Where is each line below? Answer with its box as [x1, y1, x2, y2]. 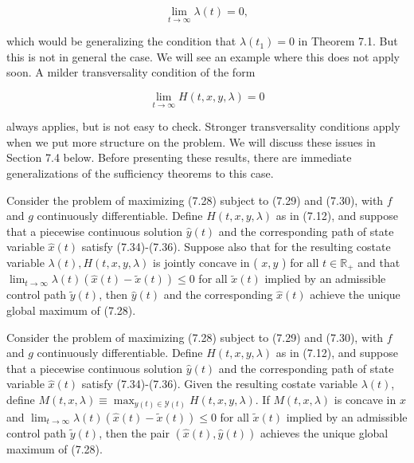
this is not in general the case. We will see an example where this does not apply [6, 48, 400, 65]
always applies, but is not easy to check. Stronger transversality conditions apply [6, 118, 400, 135]
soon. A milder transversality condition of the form [6, 64, 256, 80]
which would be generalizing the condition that [6, 33, 236, 49]
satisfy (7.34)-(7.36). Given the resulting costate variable [81, 375, 357, 392]
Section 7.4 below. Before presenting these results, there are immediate [6, 149, 352, 166]
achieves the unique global [260, 424, 389, 441]
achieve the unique [310, 286, 400, 303]
